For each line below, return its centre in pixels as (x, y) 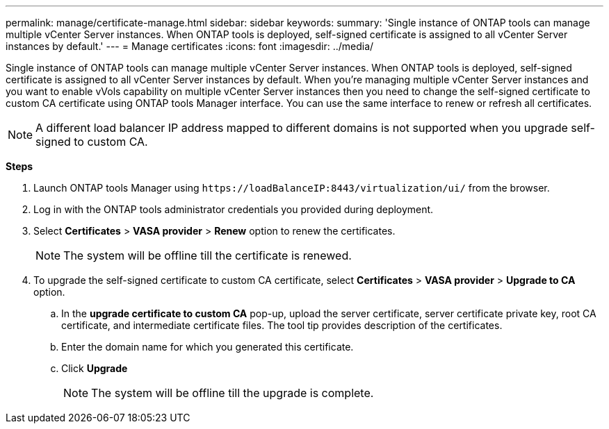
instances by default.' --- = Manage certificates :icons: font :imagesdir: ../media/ (190, 46)
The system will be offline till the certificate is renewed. (208, 255)
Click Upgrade (95, 368)
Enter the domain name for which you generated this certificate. (208, 347)
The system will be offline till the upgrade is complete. (233, 393)
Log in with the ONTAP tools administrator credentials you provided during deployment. (234, 209)
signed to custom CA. (92, 142)
